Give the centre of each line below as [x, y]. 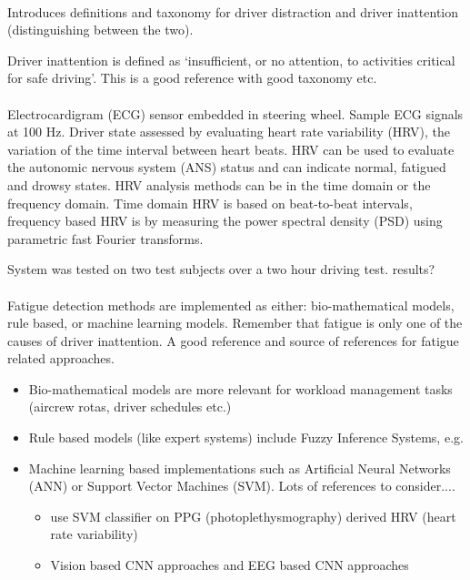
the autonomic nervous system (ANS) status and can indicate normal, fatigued [227, 167]
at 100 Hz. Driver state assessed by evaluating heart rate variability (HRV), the [229, 132]
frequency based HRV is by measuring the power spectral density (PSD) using [225, 221]
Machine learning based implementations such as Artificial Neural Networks [240, 468]
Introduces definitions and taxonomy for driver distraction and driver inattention [233, 11]
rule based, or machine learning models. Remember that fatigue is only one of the [235, 323]
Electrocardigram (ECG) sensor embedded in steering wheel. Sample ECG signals [235, 113]
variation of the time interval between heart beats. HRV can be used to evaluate [231, 149]
